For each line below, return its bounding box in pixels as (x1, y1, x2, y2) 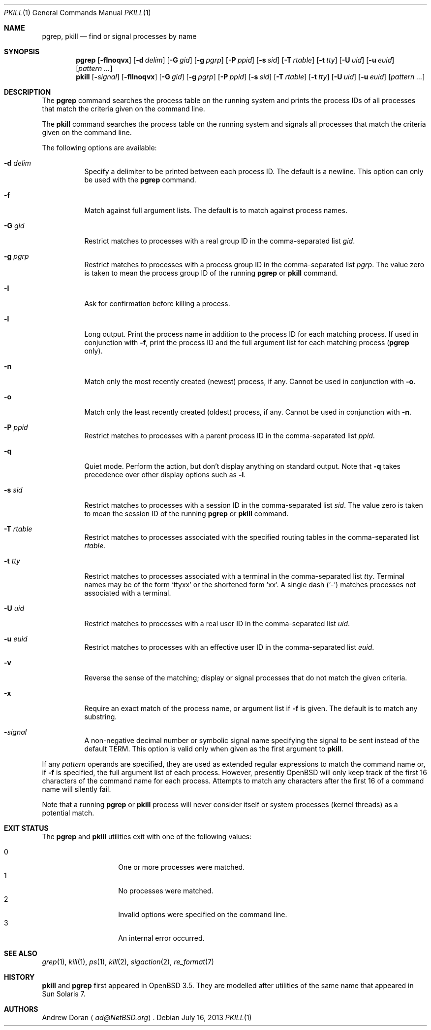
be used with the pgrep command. (84, 176, 196, 184)
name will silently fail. (42, 785, 111, 793)
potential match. (42, 809, 94, 817)
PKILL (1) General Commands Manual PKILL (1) (4, 8, 151, 17)
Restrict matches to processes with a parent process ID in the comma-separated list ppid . (84, 431, 375, 440)
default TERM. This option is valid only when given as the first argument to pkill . (84, 745, 343, 753)
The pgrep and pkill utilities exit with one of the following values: (42, 832, 252, 841)
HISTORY (4, 973, 35, 981)
